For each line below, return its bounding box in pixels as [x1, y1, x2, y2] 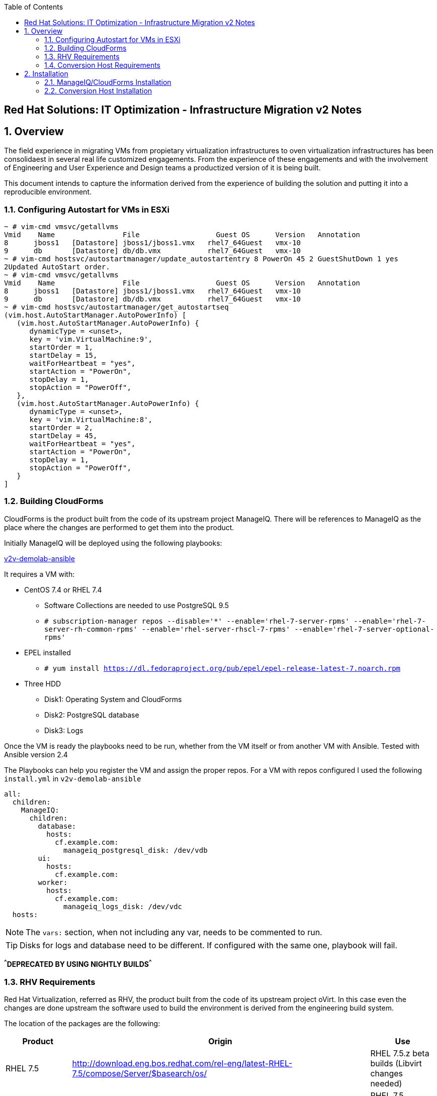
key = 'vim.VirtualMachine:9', [29, 335, 153, 344]
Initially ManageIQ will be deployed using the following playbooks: [4, 538, 222, 547]
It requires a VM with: [4, 569, 75, 578]
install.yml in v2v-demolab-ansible [4, 774, 141, 783]
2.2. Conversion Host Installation [44, 86, 152, 95]
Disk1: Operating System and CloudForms [44, 694, 182, 704]
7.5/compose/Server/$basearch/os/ [72, 1068, 207, 1079]
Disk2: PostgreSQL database [44, 710, 139, 719]
